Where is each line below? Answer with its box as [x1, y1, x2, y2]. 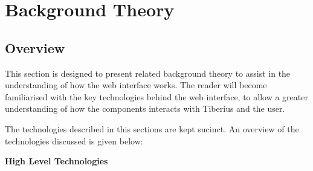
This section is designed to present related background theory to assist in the [5, 66, 291, 79]
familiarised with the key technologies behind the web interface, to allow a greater [5, 90, 308, 103]
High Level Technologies [5, 155, 108, 167]
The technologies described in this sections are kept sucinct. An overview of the [5, 122, 299, 135]
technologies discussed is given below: [5, 134, 143, 147]
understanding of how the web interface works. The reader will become [5, 79, 267, 91]
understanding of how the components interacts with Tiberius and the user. [5, 102, 285, 115]
